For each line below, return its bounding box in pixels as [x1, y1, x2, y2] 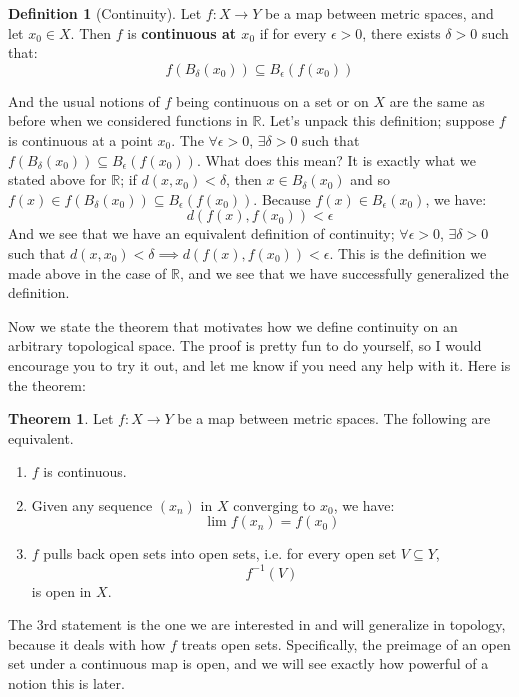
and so [350, 169, 391, 190]
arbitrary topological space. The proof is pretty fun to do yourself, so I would [8, 335, 482, 356]
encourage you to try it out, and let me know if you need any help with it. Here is [8, 354, 511, 375]
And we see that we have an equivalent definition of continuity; [8, 223, 395, 244]
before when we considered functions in [8, 110, 248, 131]
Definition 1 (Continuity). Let [8, 3, 202, 23]
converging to [233, 494, 316, 515]
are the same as [389, 90, 485, 111]
